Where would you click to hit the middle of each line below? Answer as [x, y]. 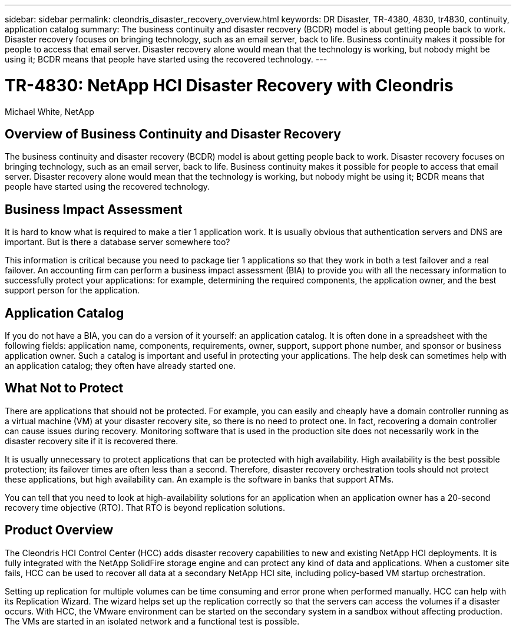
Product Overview [59, 530]
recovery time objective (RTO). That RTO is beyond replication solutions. [145, 507]
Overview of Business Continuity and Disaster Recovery [173, 134]
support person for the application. [72, 290]
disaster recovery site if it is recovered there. [92, 441]
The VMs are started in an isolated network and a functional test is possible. [152, 621]
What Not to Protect [64, 388]
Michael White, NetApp [49, 111]
